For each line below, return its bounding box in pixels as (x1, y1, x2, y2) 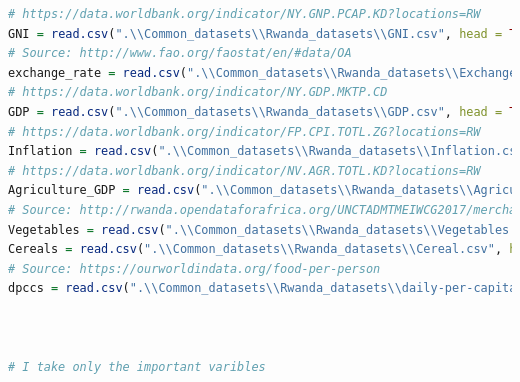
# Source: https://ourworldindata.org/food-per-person (8, 261, 381, 276)
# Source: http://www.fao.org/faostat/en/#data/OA (8, 46, 352, 61)
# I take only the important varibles (8, 359, 266, 374)
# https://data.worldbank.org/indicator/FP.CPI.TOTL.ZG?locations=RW (8, 124, 481, 139)
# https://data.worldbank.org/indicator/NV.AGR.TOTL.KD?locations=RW (8, 163, 481, 178)
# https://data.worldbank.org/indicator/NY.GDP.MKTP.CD (8, 85, 388, 100)
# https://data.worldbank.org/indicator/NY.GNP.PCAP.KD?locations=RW (8, 7, 481, 21)
